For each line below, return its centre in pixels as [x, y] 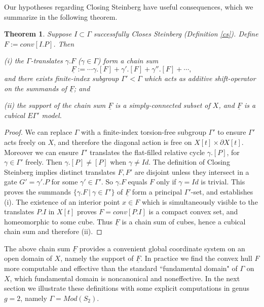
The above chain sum [37, 248]
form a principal [157, 191]
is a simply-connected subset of [163, 105]
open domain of [28, 258]
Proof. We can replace [38, 132]
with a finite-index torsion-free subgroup [144, 132]
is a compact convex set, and [193, 212]
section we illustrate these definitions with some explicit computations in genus [127, 288]
